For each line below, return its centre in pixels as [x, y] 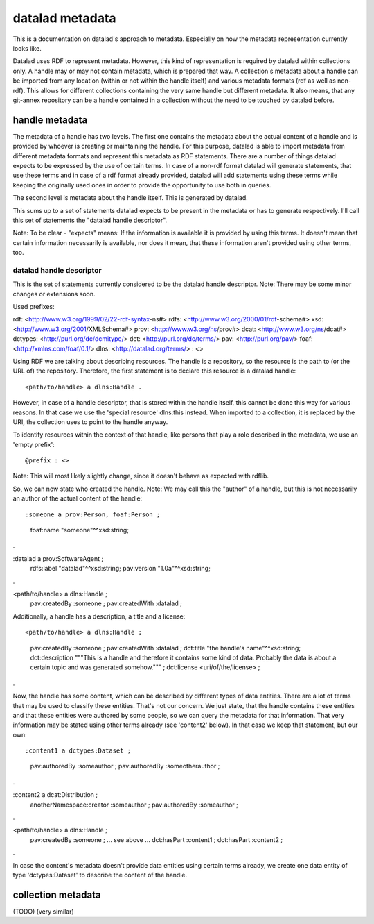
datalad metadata [65, 18]
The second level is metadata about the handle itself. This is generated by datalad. [131, 198]
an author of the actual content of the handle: [78, 498]
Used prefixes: [34, 307]
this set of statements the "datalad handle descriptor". [90, 220]
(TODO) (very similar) [43, 911]
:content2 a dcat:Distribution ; [55, 795]
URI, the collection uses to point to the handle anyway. [90, 422]
